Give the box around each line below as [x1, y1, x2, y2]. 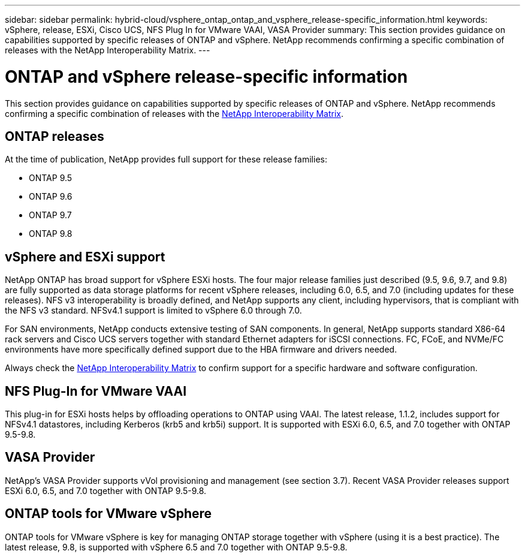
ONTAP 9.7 [29, 210, 72, 221]
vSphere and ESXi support [5, 249, 165, 264]
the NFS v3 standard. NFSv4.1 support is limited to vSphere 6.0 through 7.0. [5, 305, 302, 316]
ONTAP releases [5, 128, 104, 144]
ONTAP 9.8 [29, 228, 73, 239]
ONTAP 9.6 [29, 191, 73, 202]
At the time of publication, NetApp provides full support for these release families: [5, 154, 327, 165]
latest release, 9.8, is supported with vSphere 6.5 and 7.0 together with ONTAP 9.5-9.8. [5, 541, 348, 552]
